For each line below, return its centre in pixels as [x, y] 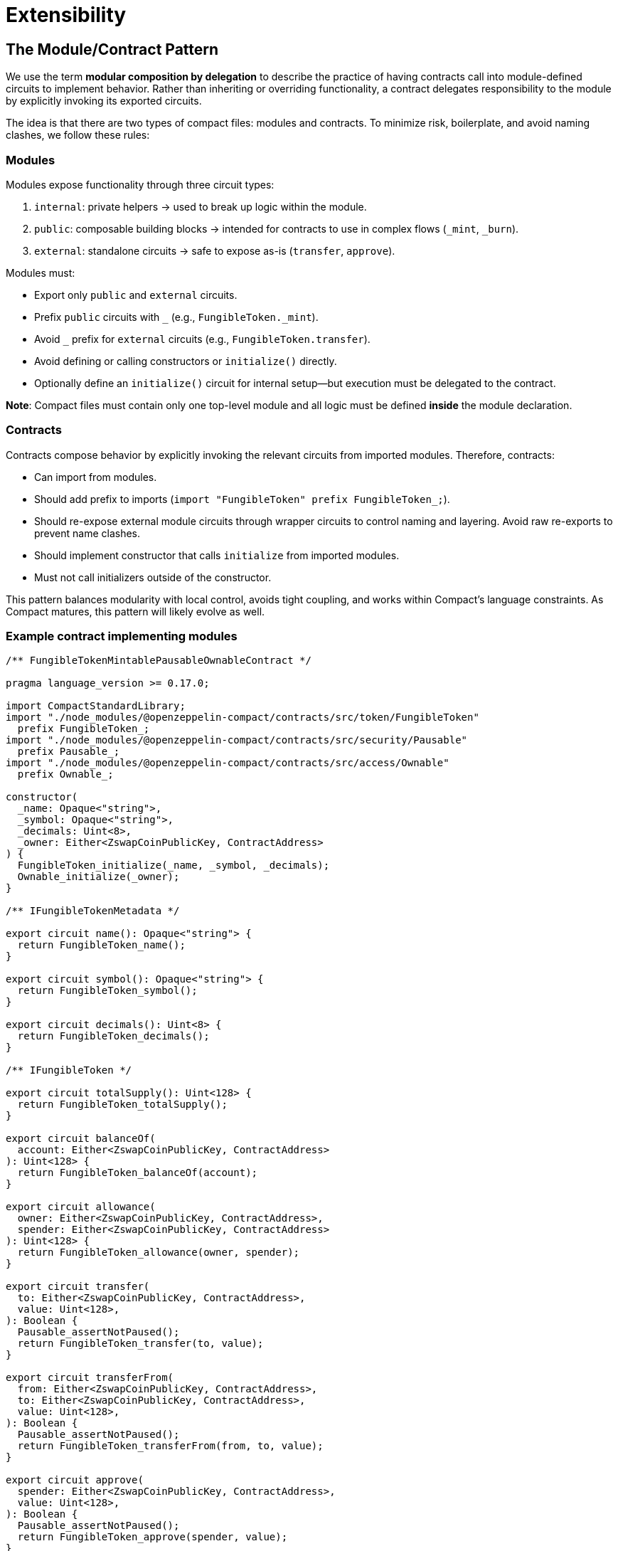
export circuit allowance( [81, 1207]
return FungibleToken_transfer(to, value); [140, 1344]
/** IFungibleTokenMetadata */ [93, 911]
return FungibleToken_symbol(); [107, 991]
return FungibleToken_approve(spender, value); [153, 1537]
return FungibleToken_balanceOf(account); [138, 1173]
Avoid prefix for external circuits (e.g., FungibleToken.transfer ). [202, 339]
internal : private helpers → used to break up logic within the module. [201, 206]
